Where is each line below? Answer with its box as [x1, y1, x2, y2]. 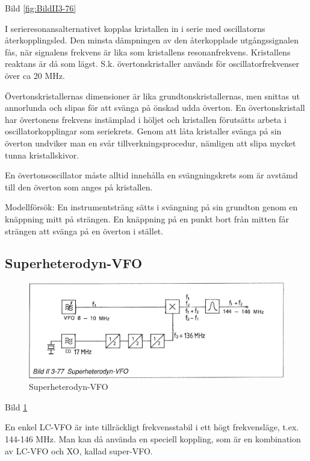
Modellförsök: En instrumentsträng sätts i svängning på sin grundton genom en [5, 201, 298, 213]
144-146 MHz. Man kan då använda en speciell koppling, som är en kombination [5, 432, 301, 445]
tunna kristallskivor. [5, 148, 79, 161]
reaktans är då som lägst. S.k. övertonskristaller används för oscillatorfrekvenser [5, 57, 300, 70]
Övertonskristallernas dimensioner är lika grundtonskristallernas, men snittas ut [5, 89, 300, 102]
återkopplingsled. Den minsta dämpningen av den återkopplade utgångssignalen [5, 34, 299, 46]
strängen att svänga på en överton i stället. [5, 224, 164, 237]
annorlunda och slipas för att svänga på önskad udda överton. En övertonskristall [5, 101, 305, 114]
